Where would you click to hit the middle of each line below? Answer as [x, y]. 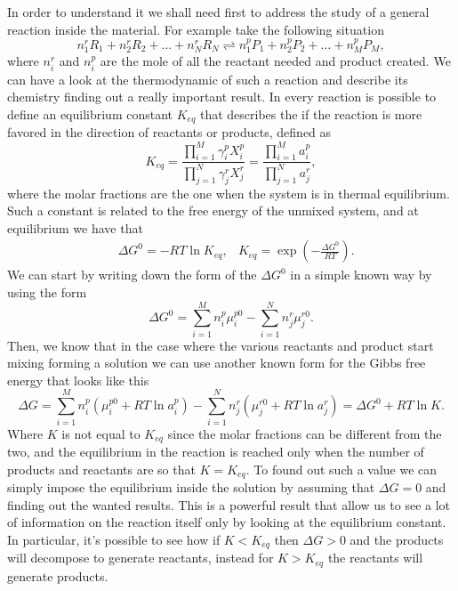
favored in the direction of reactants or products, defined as [169, 132]
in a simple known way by [361, 275]
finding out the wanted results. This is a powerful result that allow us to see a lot [229, 504]
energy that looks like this [78, 380]
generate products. [58, 575]
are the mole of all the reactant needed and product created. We [275, 61]
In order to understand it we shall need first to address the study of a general [218, 12]
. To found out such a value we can [341, 469]
